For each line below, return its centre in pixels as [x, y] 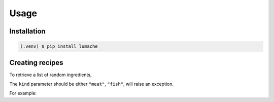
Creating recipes [36, 63]
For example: [23, 93]
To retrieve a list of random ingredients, [50, 75]
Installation [27, 31]
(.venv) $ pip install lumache [59, 46]
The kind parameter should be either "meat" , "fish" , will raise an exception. [92, 84]
